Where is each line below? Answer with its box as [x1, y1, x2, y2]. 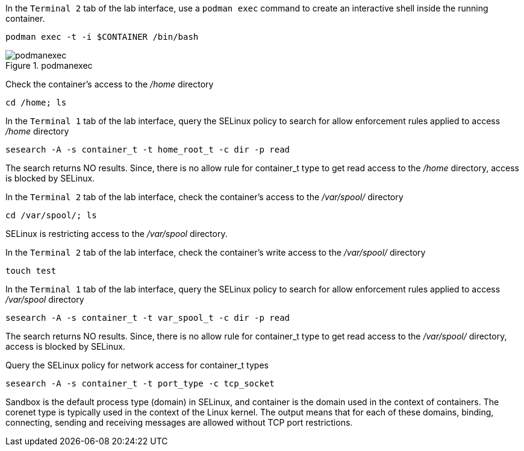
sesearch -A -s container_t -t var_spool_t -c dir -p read [5, 313, 290, 323]
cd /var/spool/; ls [5, 210, 97, 220]
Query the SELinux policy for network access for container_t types [5, 360, 269, 370]
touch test [5, 266, 57, 276]
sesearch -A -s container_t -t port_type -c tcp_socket [5, 379, 275, 388]
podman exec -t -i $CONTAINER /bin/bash [5, 32, 199, 42]
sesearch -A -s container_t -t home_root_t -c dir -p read [5, 145, 290, 154]
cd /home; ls [5, 98, 67, 107]
